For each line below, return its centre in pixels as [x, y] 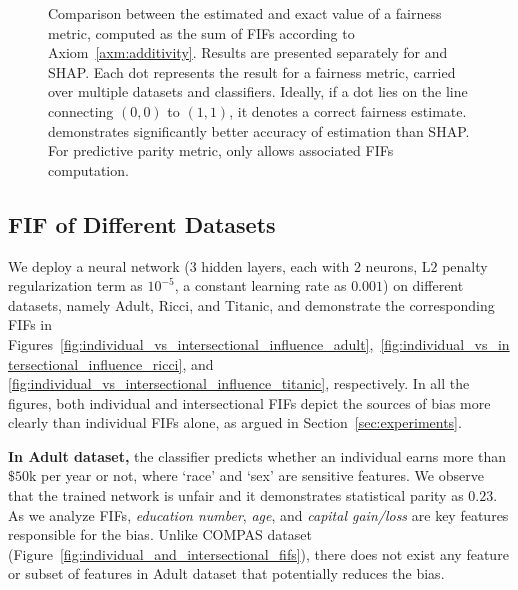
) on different [423, 285]
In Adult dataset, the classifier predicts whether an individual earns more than [257, 455]
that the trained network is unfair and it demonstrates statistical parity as [236, 495]
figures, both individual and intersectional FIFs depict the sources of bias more [249, 402]
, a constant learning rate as [260, 285]
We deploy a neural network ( [99, 265]
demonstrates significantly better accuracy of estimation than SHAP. [259, 130]
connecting [81, 110]
